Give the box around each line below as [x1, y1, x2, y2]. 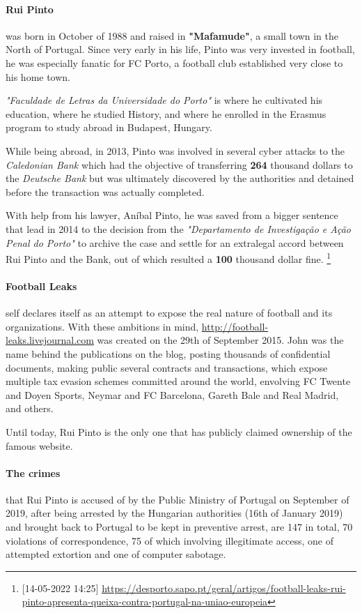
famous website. [6, 438, 73, 453]
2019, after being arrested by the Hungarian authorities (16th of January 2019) [6, 506, 343, 520]
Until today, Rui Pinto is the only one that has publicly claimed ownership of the [6, 424, 352, 439]
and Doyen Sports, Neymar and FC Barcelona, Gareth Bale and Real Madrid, [6, 387, 339, 402]
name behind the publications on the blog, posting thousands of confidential [6, 346, 331, 361]
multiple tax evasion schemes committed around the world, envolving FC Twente [6, 374, 351, 388]
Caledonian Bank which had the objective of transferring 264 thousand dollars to [6, 157, 353, 172]
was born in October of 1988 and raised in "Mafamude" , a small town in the [6, 28, 338, 43]
